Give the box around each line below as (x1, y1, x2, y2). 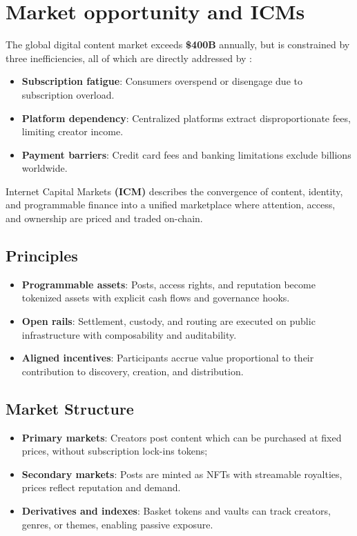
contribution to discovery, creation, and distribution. (21, 364, 244, 378)
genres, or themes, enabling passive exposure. (21, 517, 213, 531)
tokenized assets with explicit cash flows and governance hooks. (21, 290, 290, 305)
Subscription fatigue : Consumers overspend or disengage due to (21, 74, 302, 88)
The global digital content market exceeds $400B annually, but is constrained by (6, 37, 350, 52)
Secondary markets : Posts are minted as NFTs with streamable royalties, (21, 466, 342, 481)
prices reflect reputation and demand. (21, 480, 181, 495)
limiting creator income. (21, 124, 124, 139)
